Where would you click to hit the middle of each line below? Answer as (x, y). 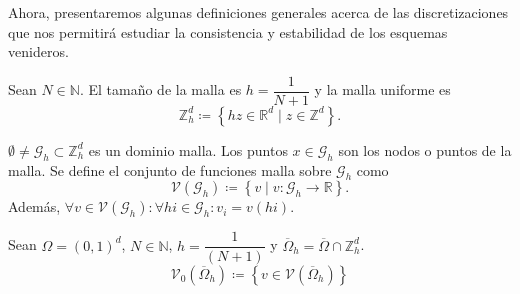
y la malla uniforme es (382, 89)
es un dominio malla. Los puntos (188, 149)
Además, (34, 206)
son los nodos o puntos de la (425, 149)
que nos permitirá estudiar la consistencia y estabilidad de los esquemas (228, 31)
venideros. (38, 51)
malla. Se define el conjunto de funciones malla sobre (170, 169)
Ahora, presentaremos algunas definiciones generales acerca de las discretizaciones (258, 12)
